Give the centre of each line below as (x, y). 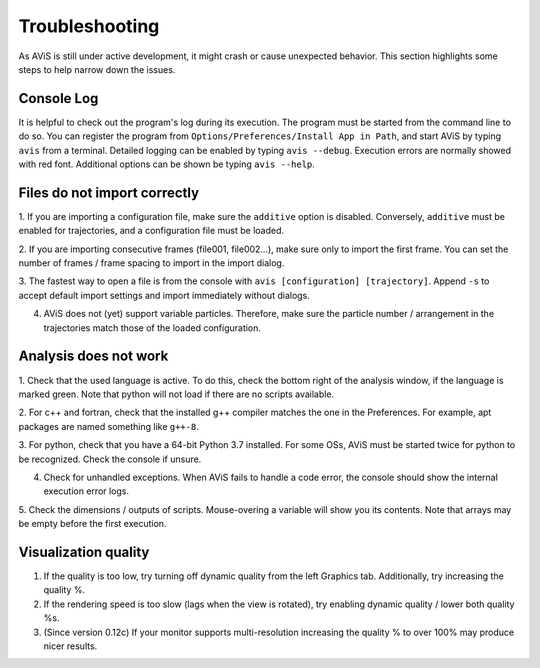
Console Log (58, 98)
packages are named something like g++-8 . (108, 426)
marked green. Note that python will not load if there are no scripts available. (176, 394)
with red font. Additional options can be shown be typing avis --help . (166, 164)
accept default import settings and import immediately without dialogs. (164, 295)
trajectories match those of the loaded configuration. (152, 327)
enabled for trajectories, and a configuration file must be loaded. (151, 231)
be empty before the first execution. (92, 524)
